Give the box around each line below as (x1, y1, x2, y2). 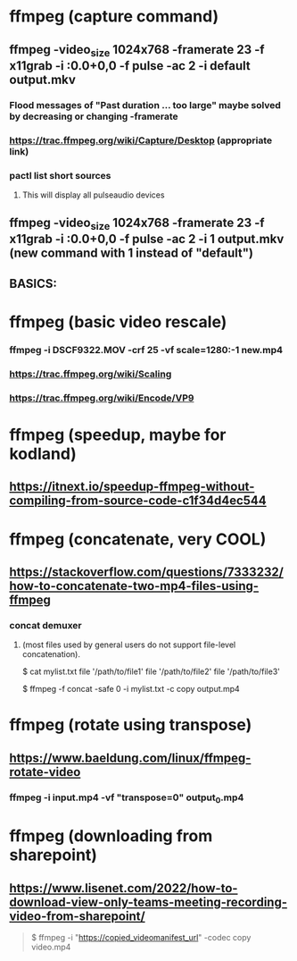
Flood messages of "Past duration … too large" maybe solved (9, 98, 281, 111)
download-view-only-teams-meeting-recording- (9, 894, 288, 909)
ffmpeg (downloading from (9, 826, 213, 847)
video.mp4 (30, 941, 71, 953)
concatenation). (21, 649, 80, 660)
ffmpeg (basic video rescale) (9, 312, 227, 333)
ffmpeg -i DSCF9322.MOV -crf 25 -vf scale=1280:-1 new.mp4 (9, 343, 284, 356)
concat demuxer (9, 619, 82, 631)
